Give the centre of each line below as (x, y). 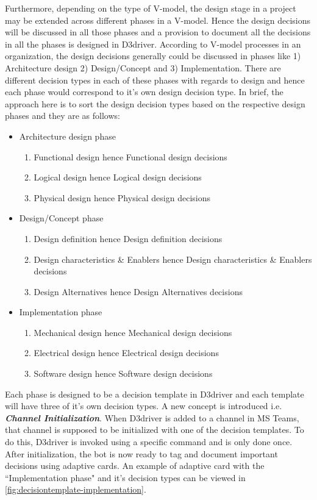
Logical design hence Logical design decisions (118, 177)
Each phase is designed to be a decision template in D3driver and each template (155, 394)
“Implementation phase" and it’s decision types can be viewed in (125, 477)
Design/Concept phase (61, 218)
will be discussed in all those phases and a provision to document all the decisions (158, 32)
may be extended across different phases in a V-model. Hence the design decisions (158, 20)
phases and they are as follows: (62, 116)
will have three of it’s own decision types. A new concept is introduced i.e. (144, 406)
